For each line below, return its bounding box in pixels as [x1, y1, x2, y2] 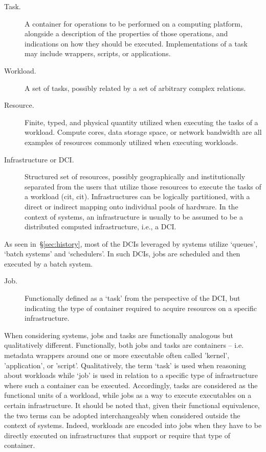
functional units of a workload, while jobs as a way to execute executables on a [4, 390, 252, 400]
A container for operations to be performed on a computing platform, [25, 18, 242, 29]
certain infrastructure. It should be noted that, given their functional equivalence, [4, 400, 260, 410]
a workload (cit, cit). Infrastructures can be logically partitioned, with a [25, 191, 250, 202]
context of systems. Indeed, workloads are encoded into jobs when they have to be [4, 420, 262, 431]
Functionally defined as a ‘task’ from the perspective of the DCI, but [25, 293, 240, 303]
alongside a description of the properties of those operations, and [25, 28, 228, 39]
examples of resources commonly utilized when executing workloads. [25, 136, 238, 147]
